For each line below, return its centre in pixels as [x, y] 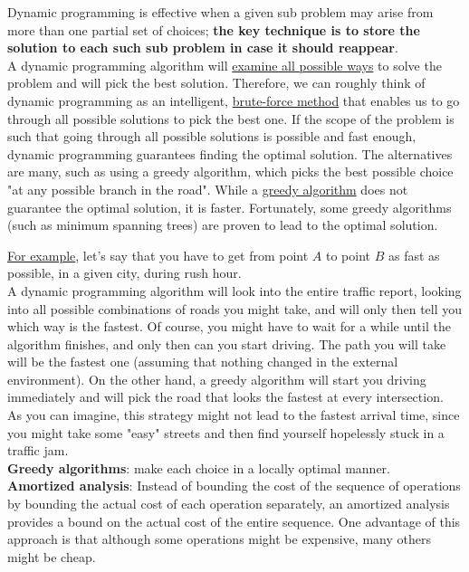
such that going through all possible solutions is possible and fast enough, [212, 136]
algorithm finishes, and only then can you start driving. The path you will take [227, 343]
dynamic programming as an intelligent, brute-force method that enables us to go [234, 100]
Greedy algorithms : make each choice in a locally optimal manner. [199, 467]
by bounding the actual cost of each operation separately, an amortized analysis [229, 504]
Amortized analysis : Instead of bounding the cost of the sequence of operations [234, 486]
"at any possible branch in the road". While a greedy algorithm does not [208, 189]
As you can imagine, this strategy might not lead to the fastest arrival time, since [234, 415]
